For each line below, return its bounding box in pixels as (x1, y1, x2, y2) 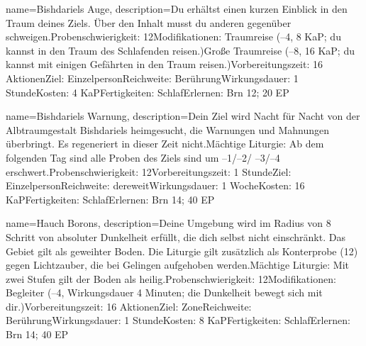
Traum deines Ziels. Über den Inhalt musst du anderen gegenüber (6, 15, 292, 30)
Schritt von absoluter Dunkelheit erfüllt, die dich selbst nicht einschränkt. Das (6, 229, 345, 244)
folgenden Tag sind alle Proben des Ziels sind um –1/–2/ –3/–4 (6, 150, 280, 164)
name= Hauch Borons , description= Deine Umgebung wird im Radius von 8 (6, 216, 331, 230)
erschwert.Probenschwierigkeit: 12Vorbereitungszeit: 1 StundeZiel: (6, 164, 292, 179)
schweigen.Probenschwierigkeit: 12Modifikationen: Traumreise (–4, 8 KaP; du (6, 29, 341, 44)
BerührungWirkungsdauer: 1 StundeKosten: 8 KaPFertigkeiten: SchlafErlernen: (6, 313, 350, 328)
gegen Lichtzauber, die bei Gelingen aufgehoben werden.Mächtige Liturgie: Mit (6, 257, 350, 272)
